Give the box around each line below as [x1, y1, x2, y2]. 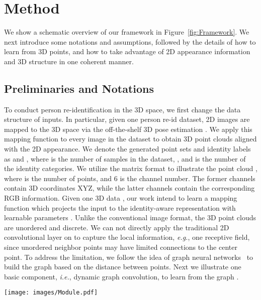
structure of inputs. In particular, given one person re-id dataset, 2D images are [4, 114, 250, 124]
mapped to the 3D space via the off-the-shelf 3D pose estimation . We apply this [4, 123, 252, 134]
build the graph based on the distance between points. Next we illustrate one [4, 261, 241, 272]
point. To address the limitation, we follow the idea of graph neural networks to [4, 251, 253, 262]
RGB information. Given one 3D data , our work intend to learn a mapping [4, 193, 237, 203]
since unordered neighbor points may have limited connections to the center [4, 242, 237, 252]
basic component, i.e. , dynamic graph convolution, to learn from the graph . [4, 271, 239, 281]
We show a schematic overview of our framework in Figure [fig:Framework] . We [4, 27, 249, 37]
